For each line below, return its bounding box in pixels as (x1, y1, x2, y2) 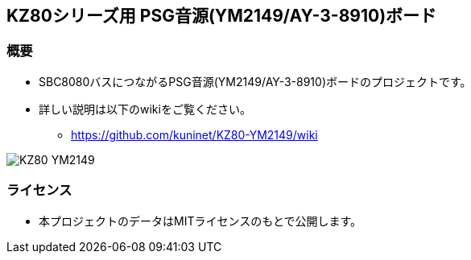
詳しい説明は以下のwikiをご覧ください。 (39, 101, 251, 116)
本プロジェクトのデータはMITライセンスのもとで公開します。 (39, 213, 362, 228)
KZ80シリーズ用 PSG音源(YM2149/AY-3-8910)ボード (6, 6, 437, 26)
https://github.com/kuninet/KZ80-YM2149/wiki (71, 127, 318, 142)
